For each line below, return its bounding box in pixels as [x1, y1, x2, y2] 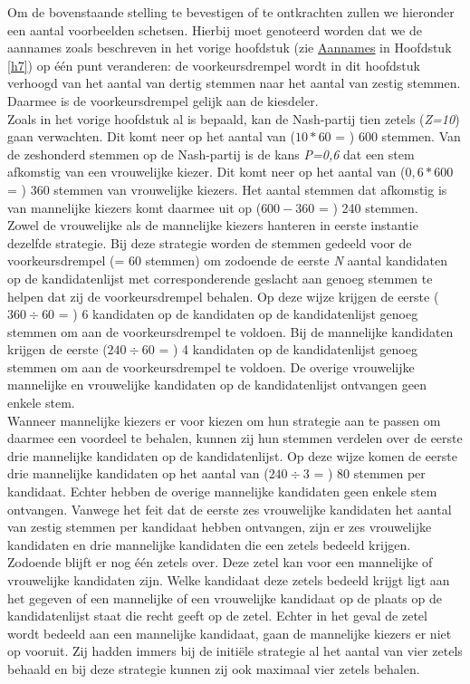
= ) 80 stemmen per [313, 464, 426, 483]
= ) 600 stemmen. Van [335, 127, 461, 146]
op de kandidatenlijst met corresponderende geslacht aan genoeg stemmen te [7, 268, 433, 287]
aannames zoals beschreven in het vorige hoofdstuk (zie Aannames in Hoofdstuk [7, 38, 452, 57]
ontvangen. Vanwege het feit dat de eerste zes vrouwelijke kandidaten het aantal [7, 499, 452, 518]
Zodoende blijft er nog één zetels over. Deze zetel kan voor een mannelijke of [7, 553, 433, 572]
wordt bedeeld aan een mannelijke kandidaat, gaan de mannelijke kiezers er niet [7, 623, 452, 642]
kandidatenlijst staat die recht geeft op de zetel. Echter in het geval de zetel [7, 606, 427, 625]
